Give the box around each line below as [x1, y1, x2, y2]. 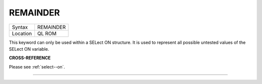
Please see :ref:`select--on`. [9, 64, 65, 70]
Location [12, 30, 32, 37]
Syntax [12, 24, 28, 30]
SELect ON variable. [9, 46, 49, 52]
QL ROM [37, 30, 57, 37]
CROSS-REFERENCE [9, 55, 51, 61]
